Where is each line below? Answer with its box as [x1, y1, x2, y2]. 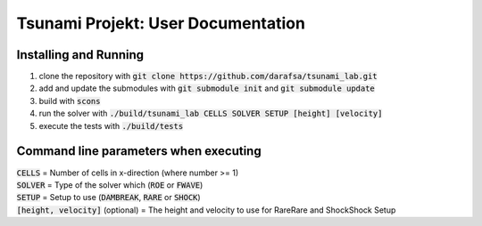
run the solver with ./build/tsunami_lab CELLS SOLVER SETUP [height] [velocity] [38, 108, 383, 119]
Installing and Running [16, 47, 145, 62]
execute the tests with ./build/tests [38, 120, 184, 131]
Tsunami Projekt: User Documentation [16, 13, 305, 33]
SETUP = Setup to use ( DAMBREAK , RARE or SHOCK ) [16, 192, 201, 203]
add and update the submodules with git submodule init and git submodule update [38, 83, 375, 93]
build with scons [38, 95, 101, 106]
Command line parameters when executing [16, 143, 262, 159]
